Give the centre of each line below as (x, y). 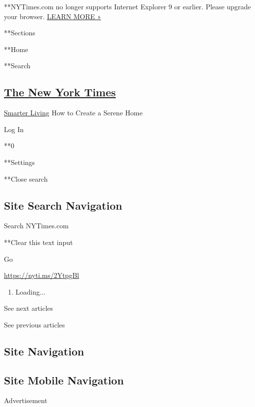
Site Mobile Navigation (64, 380)
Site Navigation (44, 351)
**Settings (20, 162)
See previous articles (35, 324)
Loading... (30, 291)
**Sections (20, 33)
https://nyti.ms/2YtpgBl (42, 275)
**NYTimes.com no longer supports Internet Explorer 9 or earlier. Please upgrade (127, 6)
